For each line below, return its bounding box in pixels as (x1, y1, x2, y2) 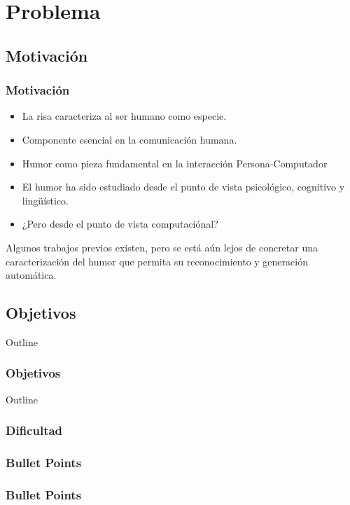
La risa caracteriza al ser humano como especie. (22, 109, 227, 123)
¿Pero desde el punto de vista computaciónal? (22, 216, 218, 231)
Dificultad (6, 422, 63, 439)
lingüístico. (22, 193, 69, 207)
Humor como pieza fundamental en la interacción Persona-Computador (22, 155, 328, 170)
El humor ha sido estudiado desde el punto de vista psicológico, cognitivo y (22, 179, 345, 194)
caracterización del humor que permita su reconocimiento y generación (6, 254, 308, 268)
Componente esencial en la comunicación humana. (22, 132, 237, 146)
